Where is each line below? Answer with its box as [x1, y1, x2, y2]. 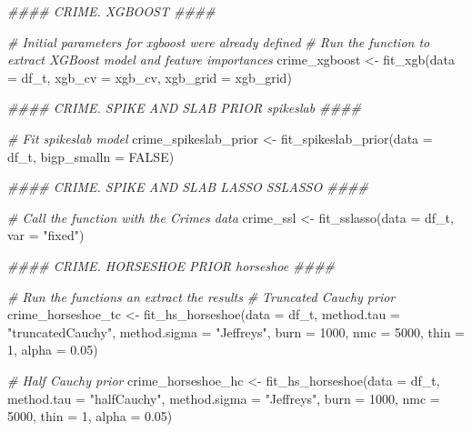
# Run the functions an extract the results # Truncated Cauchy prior [7, 286, 396, 306]
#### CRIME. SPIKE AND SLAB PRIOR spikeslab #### [7, 98, 361, 117]
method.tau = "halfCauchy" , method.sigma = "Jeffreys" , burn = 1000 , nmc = [7, 388, 440, 407]
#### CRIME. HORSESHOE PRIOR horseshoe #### [7, 256, 336, 275]
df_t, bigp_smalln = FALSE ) [7, 146, 175, 166]
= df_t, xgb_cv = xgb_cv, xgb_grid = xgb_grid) [7, 67, 292, 86]
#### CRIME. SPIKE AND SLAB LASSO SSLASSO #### [7, 177, 369, 196]
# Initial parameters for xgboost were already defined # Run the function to [7, 32, 430, 51]
